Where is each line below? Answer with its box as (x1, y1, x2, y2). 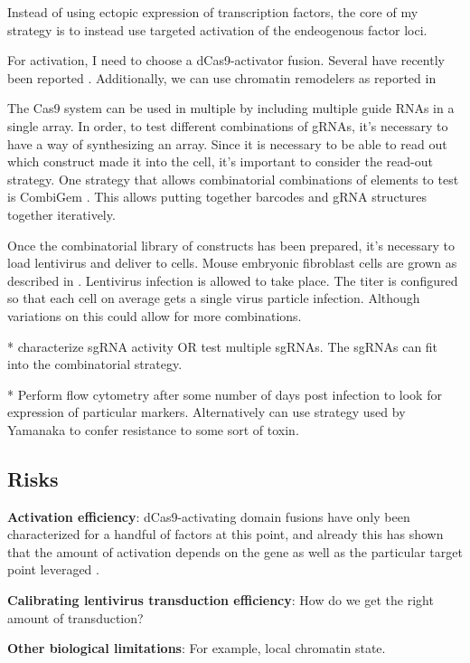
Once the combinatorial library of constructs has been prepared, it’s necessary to (7, 235, 456, 254)
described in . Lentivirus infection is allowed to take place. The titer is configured (7, 270, 458, 289)
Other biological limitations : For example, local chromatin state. (7, 639, 386, 658)
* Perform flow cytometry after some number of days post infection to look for (7, 384, 442, 403)
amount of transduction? (7, 608, 144, 627)
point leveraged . (7, 560, 99, 579)
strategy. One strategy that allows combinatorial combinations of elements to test (7, 169, 459, 188)
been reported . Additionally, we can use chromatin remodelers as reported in (7, 68, 437, 87)
